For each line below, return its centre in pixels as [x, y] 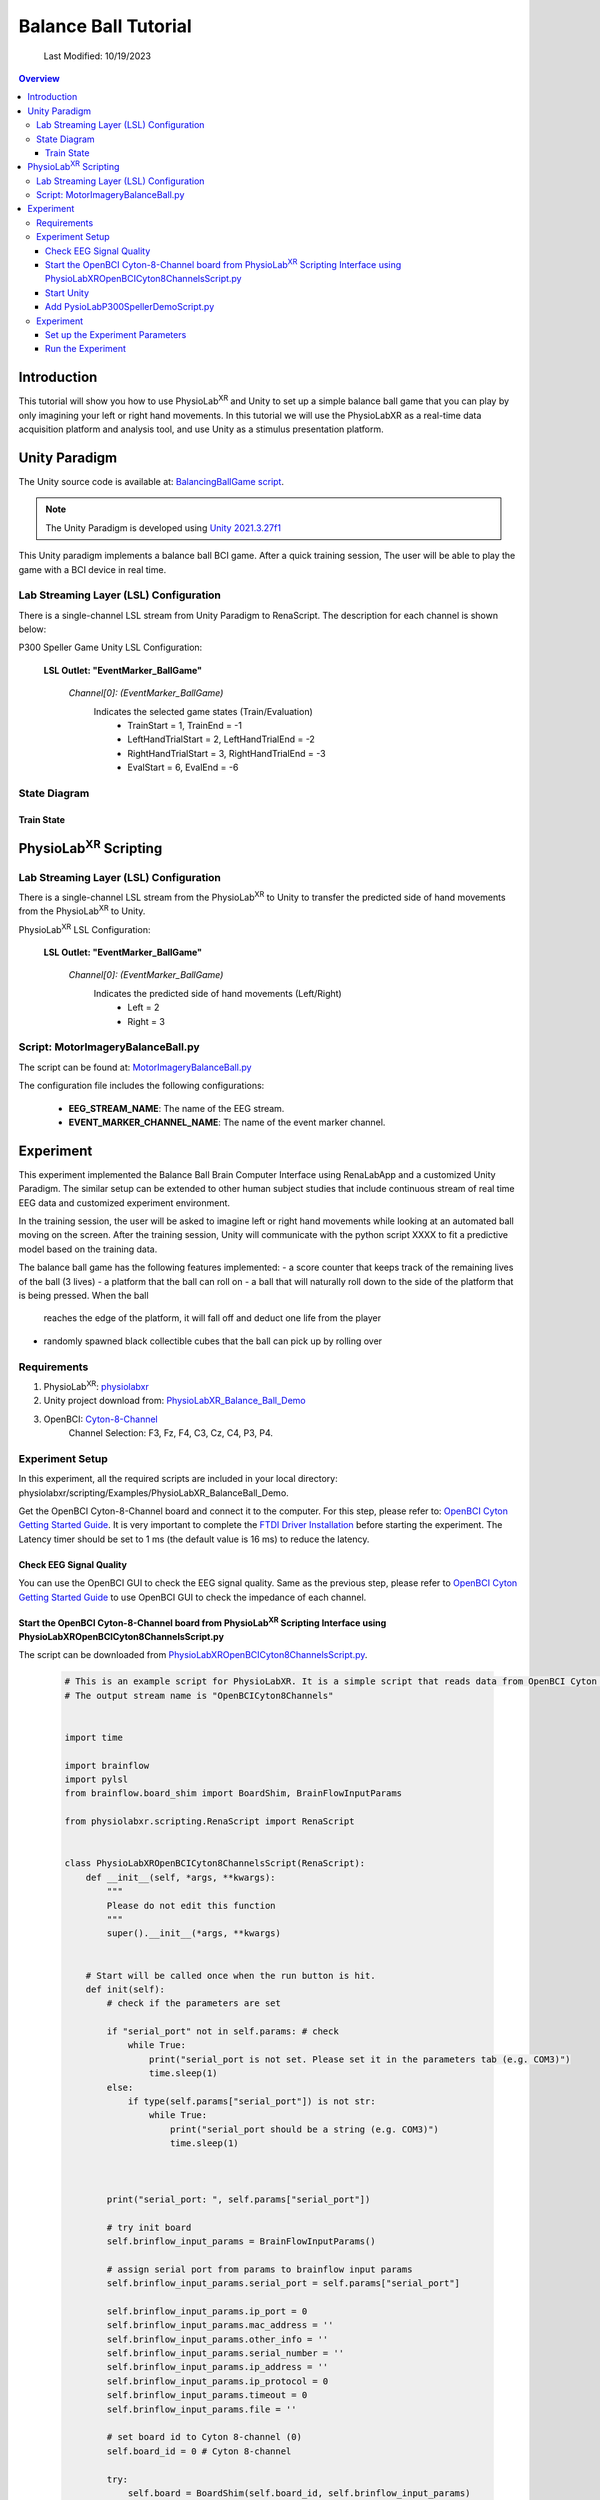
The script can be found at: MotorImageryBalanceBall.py [135, 1067]
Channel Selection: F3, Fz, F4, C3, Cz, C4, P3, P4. [171, 1433]
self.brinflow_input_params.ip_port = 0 [207, 2311]
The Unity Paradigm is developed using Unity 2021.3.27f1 [163, 527]
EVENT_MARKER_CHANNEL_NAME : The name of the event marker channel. [227, 1122]
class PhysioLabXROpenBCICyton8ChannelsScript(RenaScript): [215, 1863]
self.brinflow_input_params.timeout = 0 [207, 2395]
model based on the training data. [88, 1249]
